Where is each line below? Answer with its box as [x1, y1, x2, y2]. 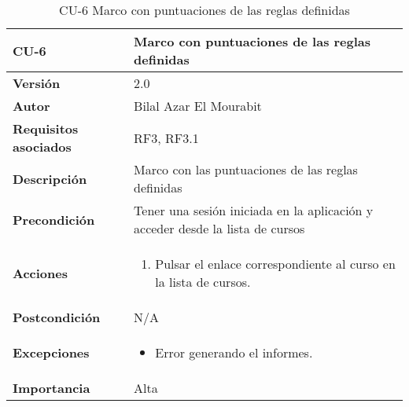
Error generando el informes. [155, 343, 313, 361]
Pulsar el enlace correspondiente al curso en [155, 255, 396, 273]
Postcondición [13, 308, 101, 326]
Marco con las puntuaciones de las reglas [134, 160, 358, 178]
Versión [13, 74, 61, 92]
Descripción [13, 169, 87, 188]
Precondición [13, 210, 95, 229]
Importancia [13, 379, 90, 397]
